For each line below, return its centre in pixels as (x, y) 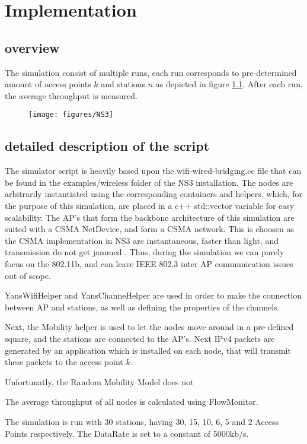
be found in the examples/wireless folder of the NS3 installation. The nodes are (149, 182)
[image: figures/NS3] (71, 115)
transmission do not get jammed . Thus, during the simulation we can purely (145, 252)
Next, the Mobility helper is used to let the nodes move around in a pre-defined (149, 327)
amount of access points (48, 84)
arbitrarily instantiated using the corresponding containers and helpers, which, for (154, 194)
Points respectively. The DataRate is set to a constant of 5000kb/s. (127, 433)
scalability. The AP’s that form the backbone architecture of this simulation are (150, 217)
